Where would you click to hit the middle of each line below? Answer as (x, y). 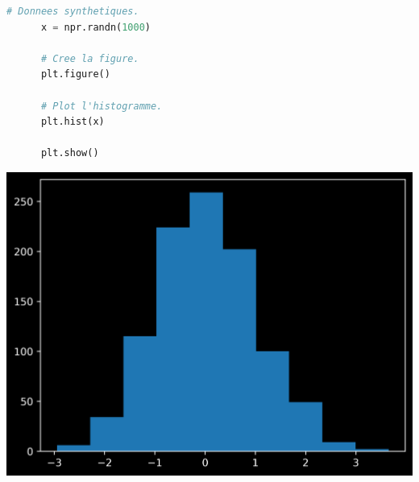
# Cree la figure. (90, 58)
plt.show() (70, 153)
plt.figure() (75, 74)
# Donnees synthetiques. (73, 11)
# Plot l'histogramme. (102, 106)
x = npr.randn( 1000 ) (96, 27)
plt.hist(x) (73, 122)
